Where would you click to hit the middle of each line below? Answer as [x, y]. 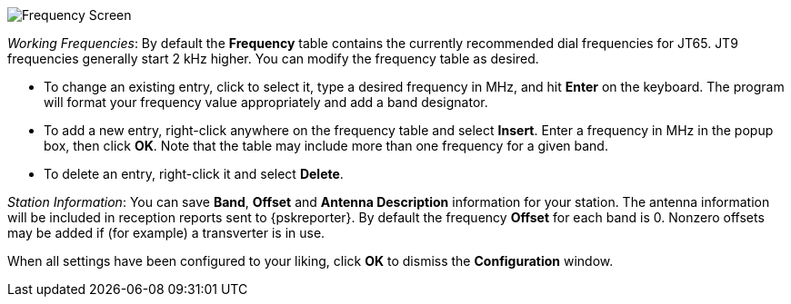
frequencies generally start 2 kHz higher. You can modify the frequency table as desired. [273, 59]
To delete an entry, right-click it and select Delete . [194, 174]
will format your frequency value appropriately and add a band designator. [266, 102]
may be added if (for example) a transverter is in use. [166, 233]
